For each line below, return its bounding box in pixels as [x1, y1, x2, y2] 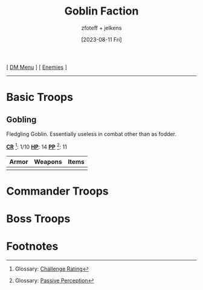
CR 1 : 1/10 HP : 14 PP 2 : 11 [6, 142, 68, 150]
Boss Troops [6, 211, 71, 225]
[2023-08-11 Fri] [81, 36, 122, 43]
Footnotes [6, 240, 59, 253]
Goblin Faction [64, 4, 139, 18]
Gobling [6, 114, 37, 124]
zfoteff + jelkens [81, 24, 122, 31]
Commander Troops [6, 184, 109, 198]
